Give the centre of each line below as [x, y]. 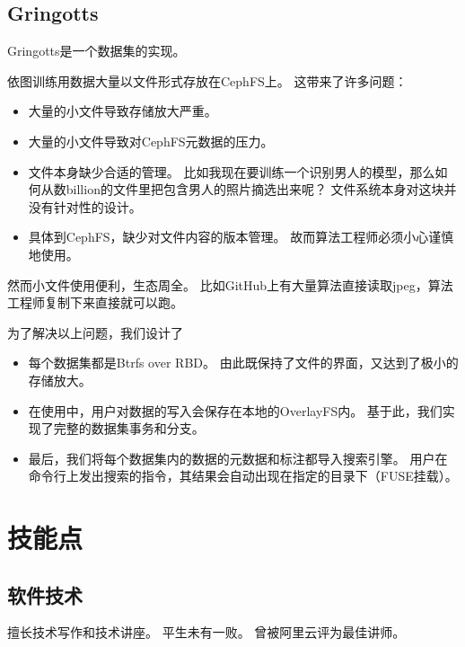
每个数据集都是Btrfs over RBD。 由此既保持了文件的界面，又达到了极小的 [243, 363]
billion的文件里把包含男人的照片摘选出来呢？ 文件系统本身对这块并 [261, 189]
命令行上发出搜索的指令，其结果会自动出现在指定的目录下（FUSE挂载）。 [243, 476]
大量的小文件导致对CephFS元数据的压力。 [151, 141]
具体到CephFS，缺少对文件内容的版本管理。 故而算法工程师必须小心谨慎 [241, 237]
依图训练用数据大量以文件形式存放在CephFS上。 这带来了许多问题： [207, 80]
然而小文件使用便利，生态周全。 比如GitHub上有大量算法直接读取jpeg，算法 [230, 284]
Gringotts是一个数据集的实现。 [97, 51]
